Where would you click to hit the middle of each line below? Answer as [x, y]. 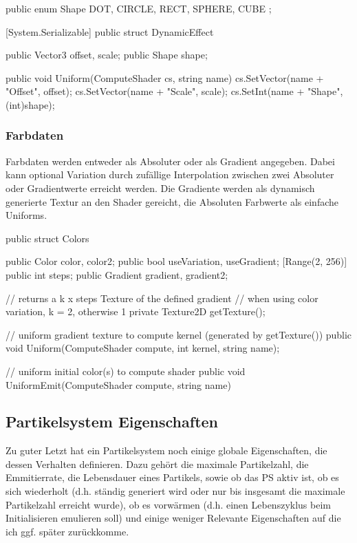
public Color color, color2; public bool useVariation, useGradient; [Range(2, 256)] [176, 261]
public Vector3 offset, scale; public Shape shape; [107, 55]
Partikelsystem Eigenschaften [112, 422]
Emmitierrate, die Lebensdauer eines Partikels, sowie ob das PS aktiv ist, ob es [172, 477]
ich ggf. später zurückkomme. [67, 531]
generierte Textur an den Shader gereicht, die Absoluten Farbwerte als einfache [172, 201]
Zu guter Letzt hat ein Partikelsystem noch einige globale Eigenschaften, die [166, 450]
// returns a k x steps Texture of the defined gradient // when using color [162, 298]
